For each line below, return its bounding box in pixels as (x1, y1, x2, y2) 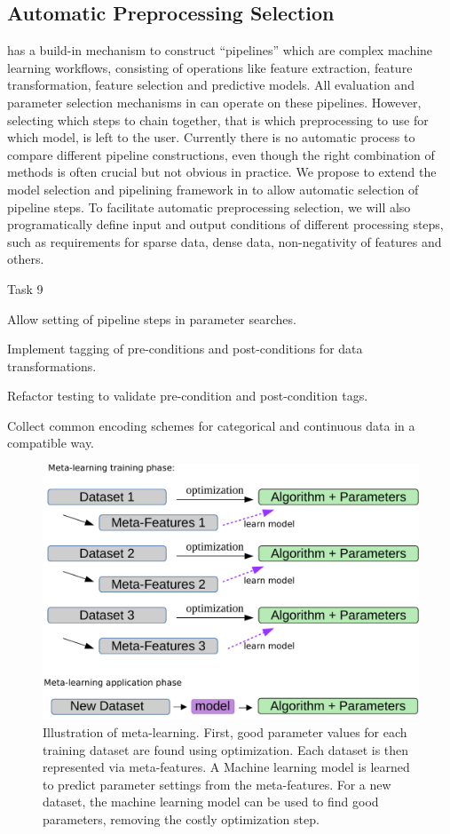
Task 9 (7, 279, 43, 298)
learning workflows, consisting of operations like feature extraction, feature (7, 58, 413, 76)
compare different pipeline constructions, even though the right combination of (7, 145, 435, 163)
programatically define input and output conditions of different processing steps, (7, 215, 444, 234)
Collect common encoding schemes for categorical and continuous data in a (7, 416, 415, 434)
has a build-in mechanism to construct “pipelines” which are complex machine (7, 41, 433, 60)
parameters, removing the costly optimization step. (43, 810, 320, 828)
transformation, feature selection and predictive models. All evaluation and (7, 75, 414, 94)
